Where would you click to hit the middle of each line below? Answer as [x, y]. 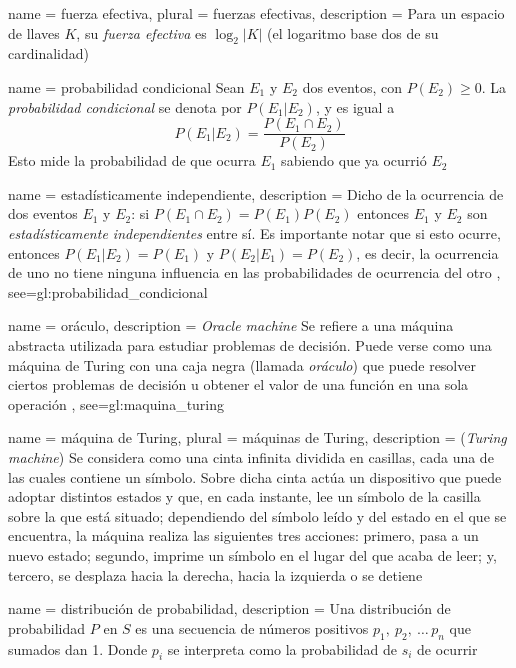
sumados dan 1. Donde [78, 648]
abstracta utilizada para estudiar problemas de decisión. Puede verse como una [250, 344]
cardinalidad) [48, 53]
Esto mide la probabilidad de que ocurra [132, 160]
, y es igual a [355, 106]
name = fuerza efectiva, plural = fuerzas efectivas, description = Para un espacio [256, 13]
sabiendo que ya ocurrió [354, 160]
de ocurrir [447, 648]
